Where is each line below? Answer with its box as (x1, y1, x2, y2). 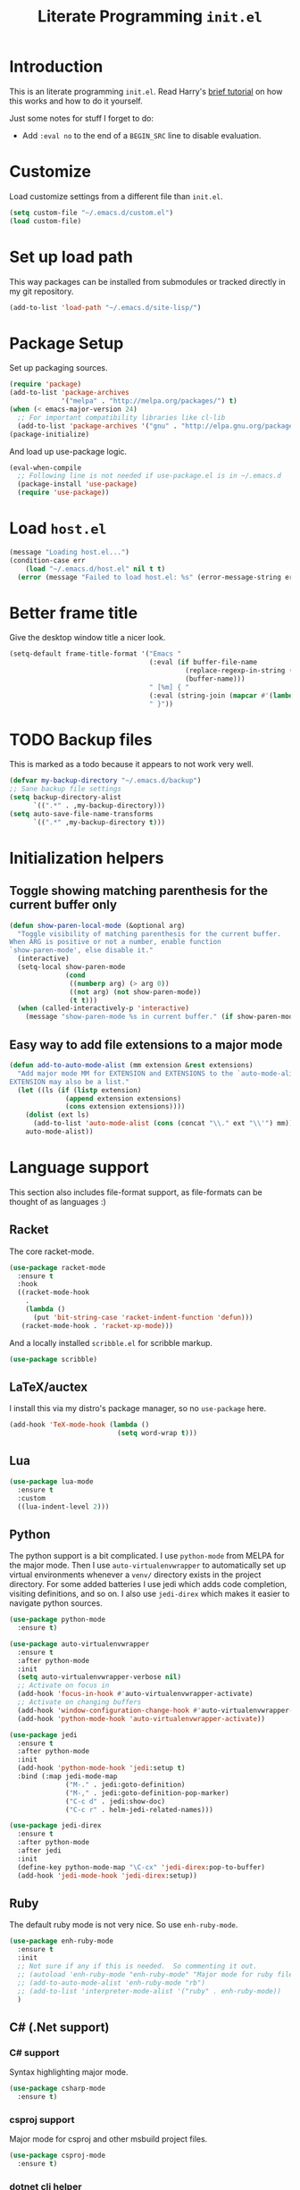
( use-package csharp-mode (9, 2084, 105, 2094)
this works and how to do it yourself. (9, 96, 143, 106)
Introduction (9, 56, 104, 77)
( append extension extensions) (65, 1094, 181, 1103)
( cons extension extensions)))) (65, 1102, 186, 1111)
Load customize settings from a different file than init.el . (9, 190, 223, 202)
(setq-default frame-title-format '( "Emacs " (9, 649, 181, 658)
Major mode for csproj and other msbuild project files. (9, 2134, 208, 2144)
